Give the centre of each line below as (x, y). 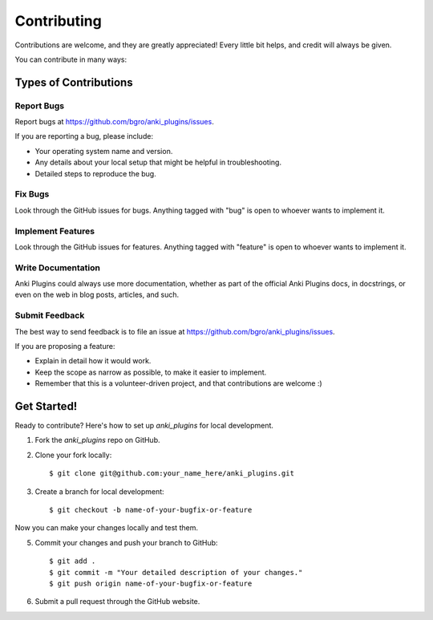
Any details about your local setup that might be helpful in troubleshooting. (158, 162)
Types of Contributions (74, 82)
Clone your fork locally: (73, 455)
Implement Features (55, 231)
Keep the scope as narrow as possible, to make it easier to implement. (151, 372)
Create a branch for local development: (99, 491)
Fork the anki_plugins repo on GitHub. (97, 440)
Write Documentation (57, 267)
